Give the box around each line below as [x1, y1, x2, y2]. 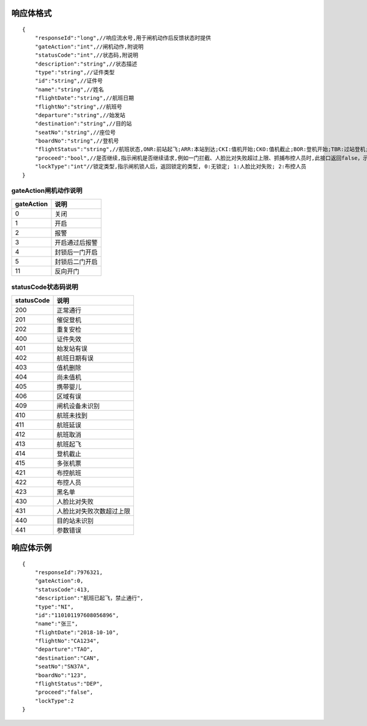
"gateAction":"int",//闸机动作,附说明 [34, 43, 144, 50]
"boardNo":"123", [34, 672, 87, 679]
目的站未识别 [56, 516, 94, 525]
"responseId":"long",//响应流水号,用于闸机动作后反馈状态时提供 [34, 34, 211, 42]
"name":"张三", [34, 620, 79, 627]
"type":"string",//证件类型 [34, 69, 115, 76]
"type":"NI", [34, 603, 74, 610]
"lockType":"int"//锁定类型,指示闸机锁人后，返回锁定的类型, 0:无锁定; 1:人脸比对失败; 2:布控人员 [34, 163, 307, 170]
